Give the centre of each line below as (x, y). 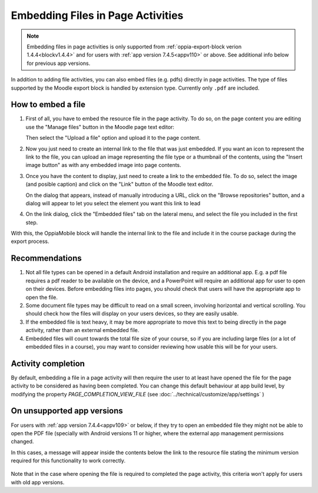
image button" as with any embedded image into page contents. (104, 165)
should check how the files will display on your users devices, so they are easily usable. (132, 314)
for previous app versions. (59, 63)
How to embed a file (48, 105)
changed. (22, 442)
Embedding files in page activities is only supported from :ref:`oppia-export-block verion (134, 47)
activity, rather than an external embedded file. (82, 330)
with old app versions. (38, 482)
